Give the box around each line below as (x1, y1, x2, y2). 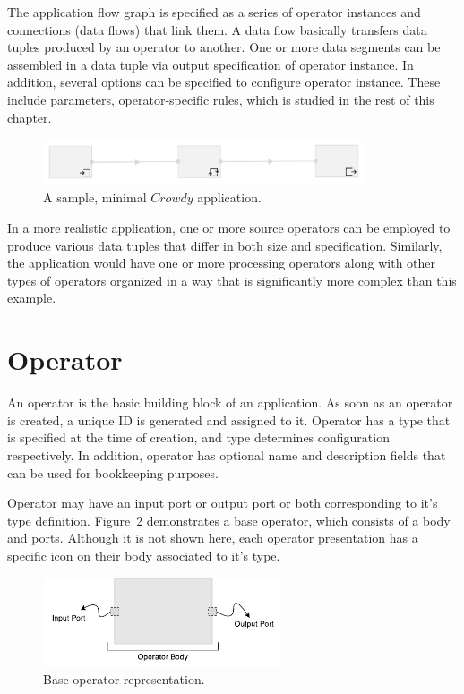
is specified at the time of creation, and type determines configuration (7, 428, 390, 447)
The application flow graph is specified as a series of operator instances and (7, 3, 421, 21)
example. (7, 288, 56, 307)
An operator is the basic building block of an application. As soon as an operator (7, 393, 453, 412)
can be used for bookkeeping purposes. (7, 463, 219, 482)
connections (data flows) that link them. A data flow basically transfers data (7, 20, 427, 39)
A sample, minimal (43, 188, 147, 207)
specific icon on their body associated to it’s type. (7, 545, 280, 564)
